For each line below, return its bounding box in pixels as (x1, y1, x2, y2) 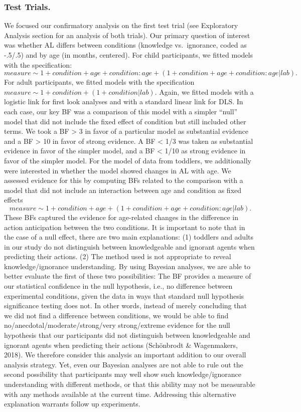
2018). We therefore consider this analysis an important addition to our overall (4, 349, 246, 360)
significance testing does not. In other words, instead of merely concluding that (4, 300, 247, 311)
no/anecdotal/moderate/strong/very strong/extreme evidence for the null (4, 320, 230, 330)
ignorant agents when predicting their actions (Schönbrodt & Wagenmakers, (4, 339, 238, 350)
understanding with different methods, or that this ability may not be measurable (4, 379, 255, 389)
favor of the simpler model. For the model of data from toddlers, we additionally (4, 155, 251, 165)
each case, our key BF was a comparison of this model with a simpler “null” (4, 106, 238, 116)
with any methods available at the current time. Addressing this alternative (4, 388, 236, 399)
